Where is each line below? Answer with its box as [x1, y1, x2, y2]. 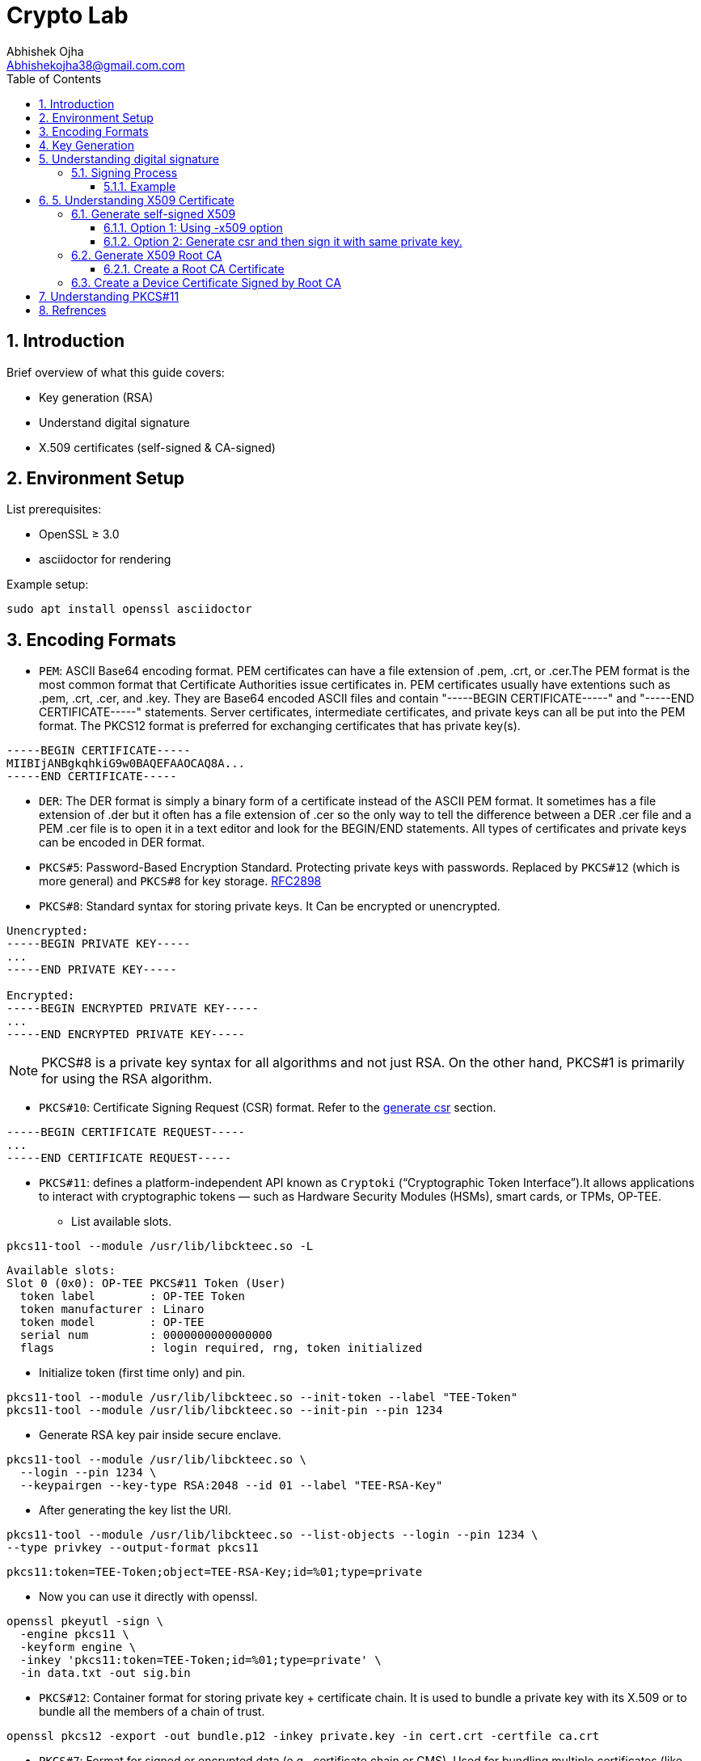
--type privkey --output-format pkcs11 [6, 1541, 259, 1555]
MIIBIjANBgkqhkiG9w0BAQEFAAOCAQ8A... [6, 757, 246, 771]
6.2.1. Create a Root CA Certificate [103, 261, 285, 276]
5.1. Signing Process [71, 165, 178, 179]
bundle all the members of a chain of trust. [39, 1704, 265, 1719]
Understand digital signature [39, 415, 190, 429]
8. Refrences [39, 302, 107, 317]
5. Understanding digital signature [39, 151, 219, 166]
